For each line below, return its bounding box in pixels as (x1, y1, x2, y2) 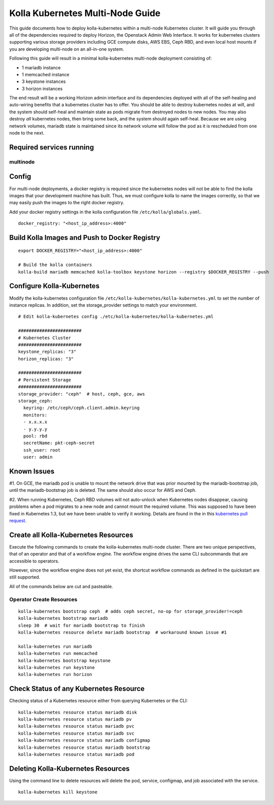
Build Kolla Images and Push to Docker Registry (9, 233, 160, 242)
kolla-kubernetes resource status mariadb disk (18, 709, 137, 715)
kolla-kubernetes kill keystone (18, 789, 98, 795)
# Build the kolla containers (18, 262, 93, 268)
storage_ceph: (18, 398, 53, 404)
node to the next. (9, 130, 45, 136)
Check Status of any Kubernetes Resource (9, 685, 145, 693)
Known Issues (9, 467, 55, 475)
